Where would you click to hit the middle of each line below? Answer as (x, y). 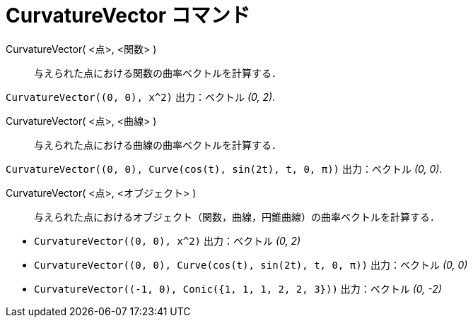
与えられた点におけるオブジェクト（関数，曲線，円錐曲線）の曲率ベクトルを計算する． (237, 217)
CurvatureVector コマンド (128, 16)
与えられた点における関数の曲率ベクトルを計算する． (158, 73)
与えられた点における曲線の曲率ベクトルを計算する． (158, 145)
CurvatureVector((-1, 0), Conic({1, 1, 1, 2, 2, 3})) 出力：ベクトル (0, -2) (238, 288)
